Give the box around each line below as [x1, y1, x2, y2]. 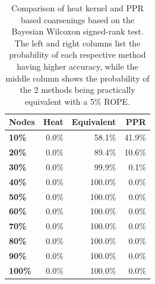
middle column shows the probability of [5, 71, 150, 84]
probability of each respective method [9, 48, 146, 61]
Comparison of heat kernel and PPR [11, 2, 144, 14]
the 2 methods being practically [20, 83, 135, 96]
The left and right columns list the [14, 36, 141, 49]
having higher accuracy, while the [17, 60, 138, 72]
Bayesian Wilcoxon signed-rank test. [11, 25, 144, 38]
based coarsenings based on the [21, 13, 134, 26]
